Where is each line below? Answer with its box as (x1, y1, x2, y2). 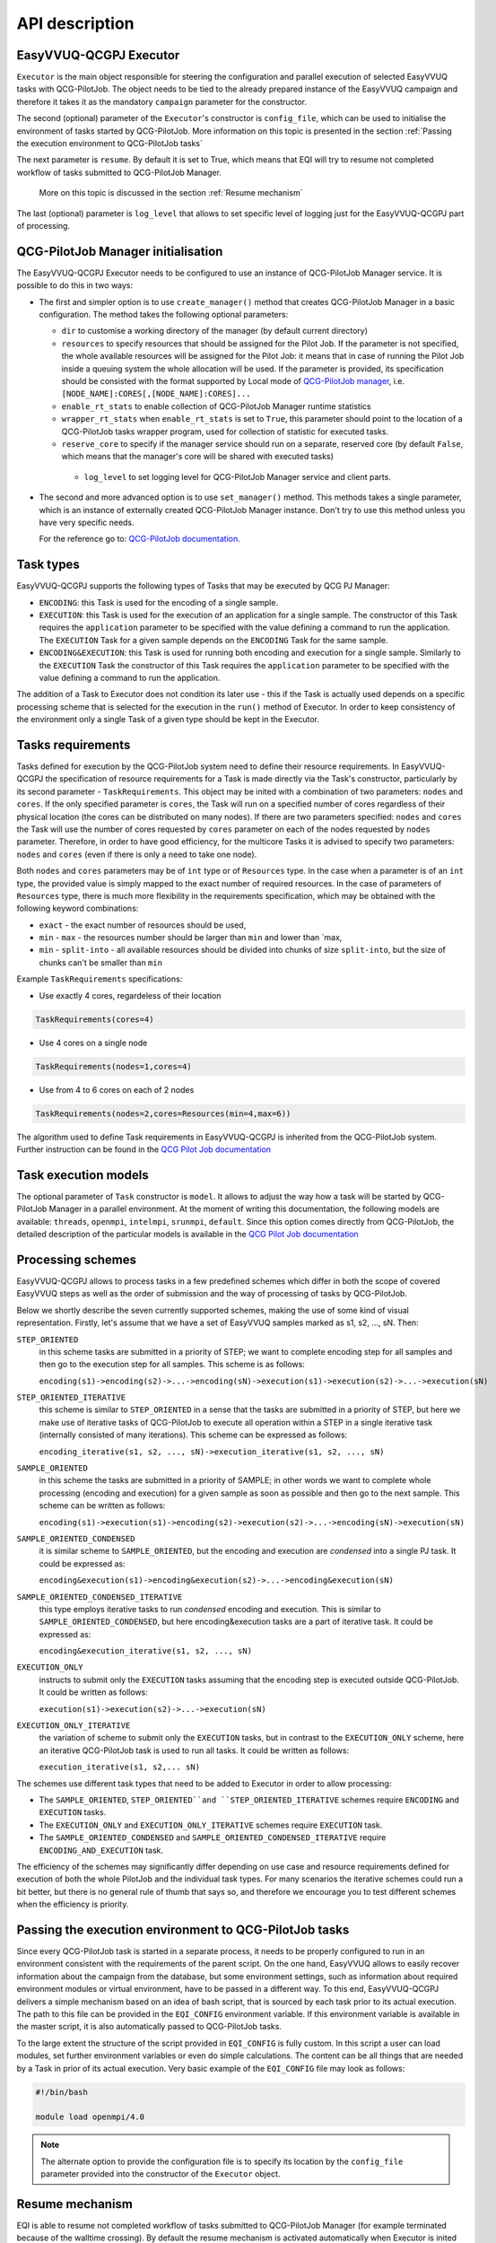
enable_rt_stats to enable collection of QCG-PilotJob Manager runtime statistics (61, 400, 371, 412)
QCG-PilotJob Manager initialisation (16, 243, 223, 259)
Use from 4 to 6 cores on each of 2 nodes (39, 1084, 195, 1095)
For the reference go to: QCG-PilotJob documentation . (39, 534, 241, 545)
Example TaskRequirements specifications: (16, 973, 183, 984)
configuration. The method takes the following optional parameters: (39, 310, 289, 320)
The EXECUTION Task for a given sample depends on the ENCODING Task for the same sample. (39, 634, 388, 645)
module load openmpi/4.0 (35, 2112, 145, 2122)
